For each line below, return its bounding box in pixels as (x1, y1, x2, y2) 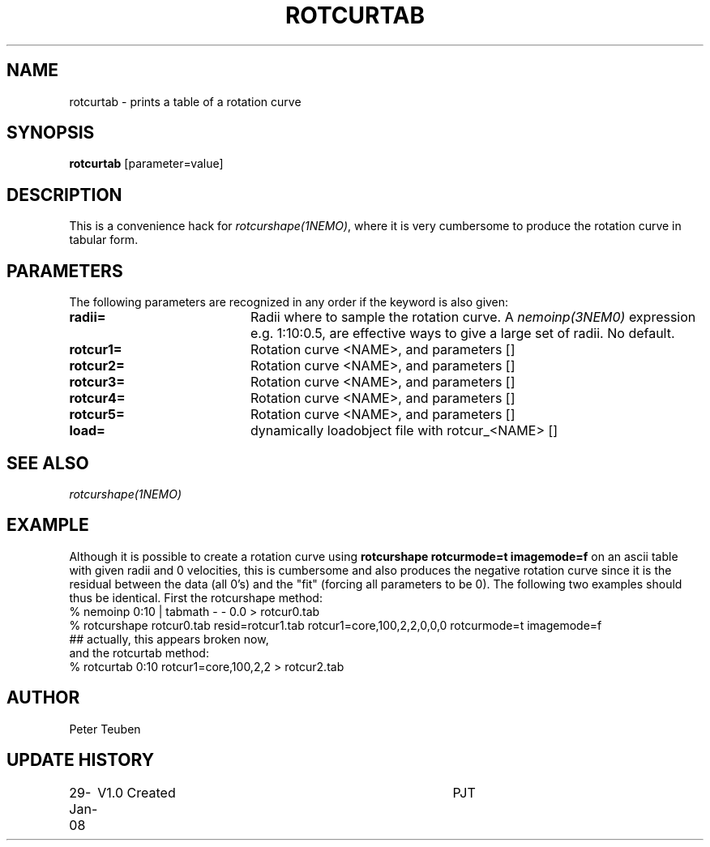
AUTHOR (6, 687, 80, 708)
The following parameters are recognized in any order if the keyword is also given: (69, 295, 509, 310)
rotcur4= (69, 390, 126, 407)
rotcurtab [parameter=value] (69, 156, 224, 171)
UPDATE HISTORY (6, 750, 155, 771)
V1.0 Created (97, 784, 176, 801)
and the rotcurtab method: (69, 645, 209, 660)
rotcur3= (69, 374, 126, 391)
